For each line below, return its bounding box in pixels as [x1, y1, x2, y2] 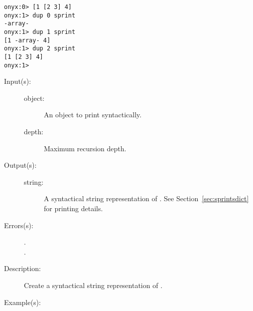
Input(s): [4, 76, 31, 86]
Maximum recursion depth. [44, 143, 126, 153]
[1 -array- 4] [4, 36, 51, 44]
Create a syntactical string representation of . [24, 280, 163, 290]
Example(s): [4, 297, 41, 307]
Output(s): [4, 160, 37, 170]
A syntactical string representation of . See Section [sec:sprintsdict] [44, 193, 249, 204]
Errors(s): [4, 220, 33, 230]
